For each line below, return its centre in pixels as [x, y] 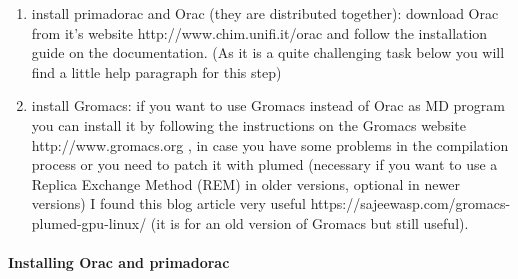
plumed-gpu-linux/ [89, 222]
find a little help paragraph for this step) [156, 71]
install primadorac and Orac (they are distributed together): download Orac [265, 13]
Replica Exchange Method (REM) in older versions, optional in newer [245, 183]
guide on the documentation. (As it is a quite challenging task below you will [268, 52]
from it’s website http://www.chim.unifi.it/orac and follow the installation [259, 32]
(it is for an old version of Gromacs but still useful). [309, 222]
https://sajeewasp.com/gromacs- [410, 203]
